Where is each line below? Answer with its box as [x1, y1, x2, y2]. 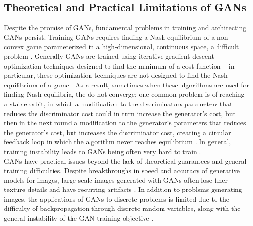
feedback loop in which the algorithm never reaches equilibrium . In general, [4, 137, 231, 147]
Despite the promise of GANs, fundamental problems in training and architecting [4, 22, 247, 33]
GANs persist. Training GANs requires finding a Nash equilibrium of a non [4, 32, 228, 42]
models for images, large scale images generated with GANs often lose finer [4, 174, 228, 185]
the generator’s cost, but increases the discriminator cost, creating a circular [4, 127, 231, 137]
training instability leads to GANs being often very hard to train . [4, 146, 201, 156]
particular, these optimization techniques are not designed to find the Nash [4, 70, 228, 80]
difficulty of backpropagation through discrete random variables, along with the [4, 203, 241, 213]
